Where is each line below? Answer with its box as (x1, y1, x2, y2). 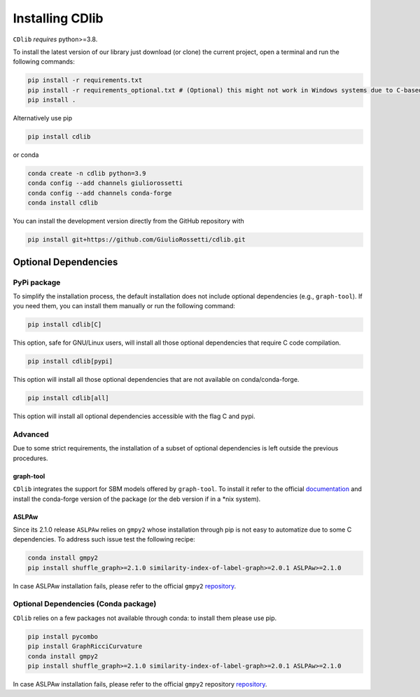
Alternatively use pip (13, 114, 73, 123)
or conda (13, 151, 39, 159)
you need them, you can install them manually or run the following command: (13, 302, 236, 310)
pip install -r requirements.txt (27, 76, 143, 84)
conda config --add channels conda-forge (27, 189, 172, 197)
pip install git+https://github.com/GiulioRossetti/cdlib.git (27, 235, 246, 244)
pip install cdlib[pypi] (27, 357, 113, 366)
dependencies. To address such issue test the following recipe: (13, 535, 195, 544)
